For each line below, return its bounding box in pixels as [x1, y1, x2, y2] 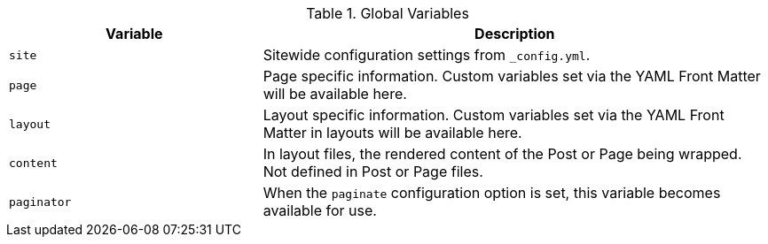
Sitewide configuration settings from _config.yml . [263, 46, 591, 64]
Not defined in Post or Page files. [263, 163, 483, 180]
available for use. [263, 202, 377, 219]
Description [474, 25, 555, 42]
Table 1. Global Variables [306, 4, 469, 22]
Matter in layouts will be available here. [263, 124, 522, 141]
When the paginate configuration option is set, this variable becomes [263, 184, 721, 202]
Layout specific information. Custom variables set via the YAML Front [263, 106, 725, 124]
